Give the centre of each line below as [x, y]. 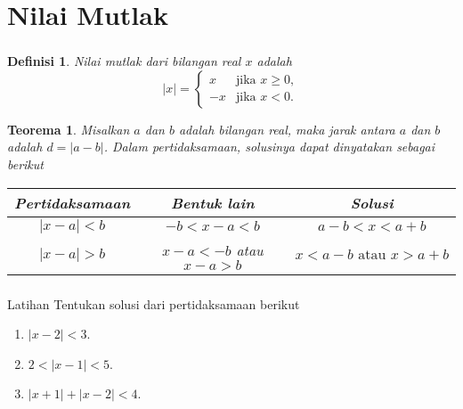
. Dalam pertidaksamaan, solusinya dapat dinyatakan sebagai [269, 147]
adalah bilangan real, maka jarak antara [287, 129]
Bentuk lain [213, 202]
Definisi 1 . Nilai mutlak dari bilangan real [124, 61]
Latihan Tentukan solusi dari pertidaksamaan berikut [154, 303]
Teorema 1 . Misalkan [69, 129]
